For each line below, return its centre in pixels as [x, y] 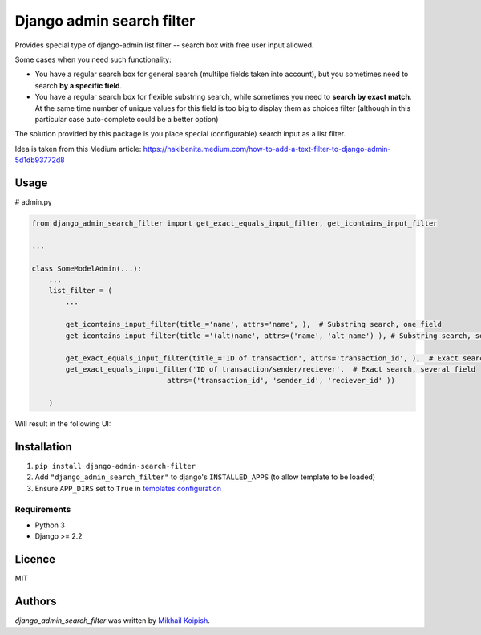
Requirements [43, 509]
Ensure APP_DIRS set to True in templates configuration [128, 488]
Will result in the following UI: [63, 424]
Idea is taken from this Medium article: [78, 149]
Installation [43, 447]
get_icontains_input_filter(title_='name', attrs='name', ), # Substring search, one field [254, 324]
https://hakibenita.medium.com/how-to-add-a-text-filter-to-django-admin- [267, 149]
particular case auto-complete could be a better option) [127, 119]
